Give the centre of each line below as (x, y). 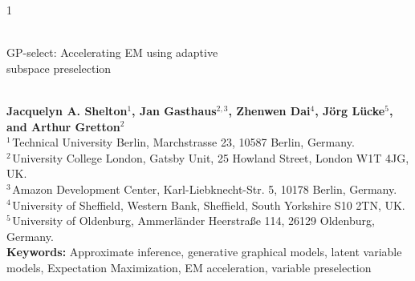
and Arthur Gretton (63, 126)
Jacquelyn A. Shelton (67, 110)
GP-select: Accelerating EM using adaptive (112, 52)
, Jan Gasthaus (174, 110)
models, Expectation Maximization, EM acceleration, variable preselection (189, 267)
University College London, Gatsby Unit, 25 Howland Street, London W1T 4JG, (211, 157)
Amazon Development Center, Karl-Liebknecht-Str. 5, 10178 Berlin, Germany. (205, 189)
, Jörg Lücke (350, 110)
